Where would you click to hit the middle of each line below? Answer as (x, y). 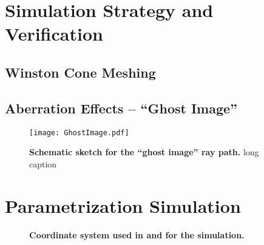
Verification (54, 34)
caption (43, 163)
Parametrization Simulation (123, 205)
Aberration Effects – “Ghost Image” (121, 108)
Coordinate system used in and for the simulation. (137, 234)
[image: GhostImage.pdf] (79, 133)
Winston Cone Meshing (80, 72)
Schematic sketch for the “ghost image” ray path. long (144, 152)
